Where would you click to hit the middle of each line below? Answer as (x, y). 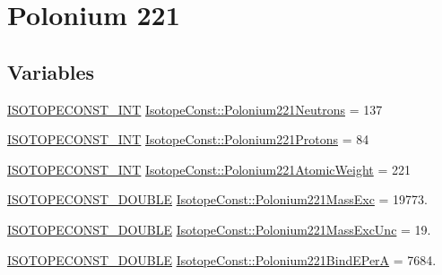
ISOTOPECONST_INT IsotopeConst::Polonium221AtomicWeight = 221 (209, 169)
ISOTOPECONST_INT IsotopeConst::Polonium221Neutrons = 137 (195, 109)
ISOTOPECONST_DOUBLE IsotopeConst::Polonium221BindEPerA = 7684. (222, 259)
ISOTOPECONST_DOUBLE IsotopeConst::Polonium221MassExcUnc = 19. (219, 229)
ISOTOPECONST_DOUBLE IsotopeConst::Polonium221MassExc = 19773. (217, 199)
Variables (51, 71)
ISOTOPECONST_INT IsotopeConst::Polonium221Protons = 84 (188, 139)
